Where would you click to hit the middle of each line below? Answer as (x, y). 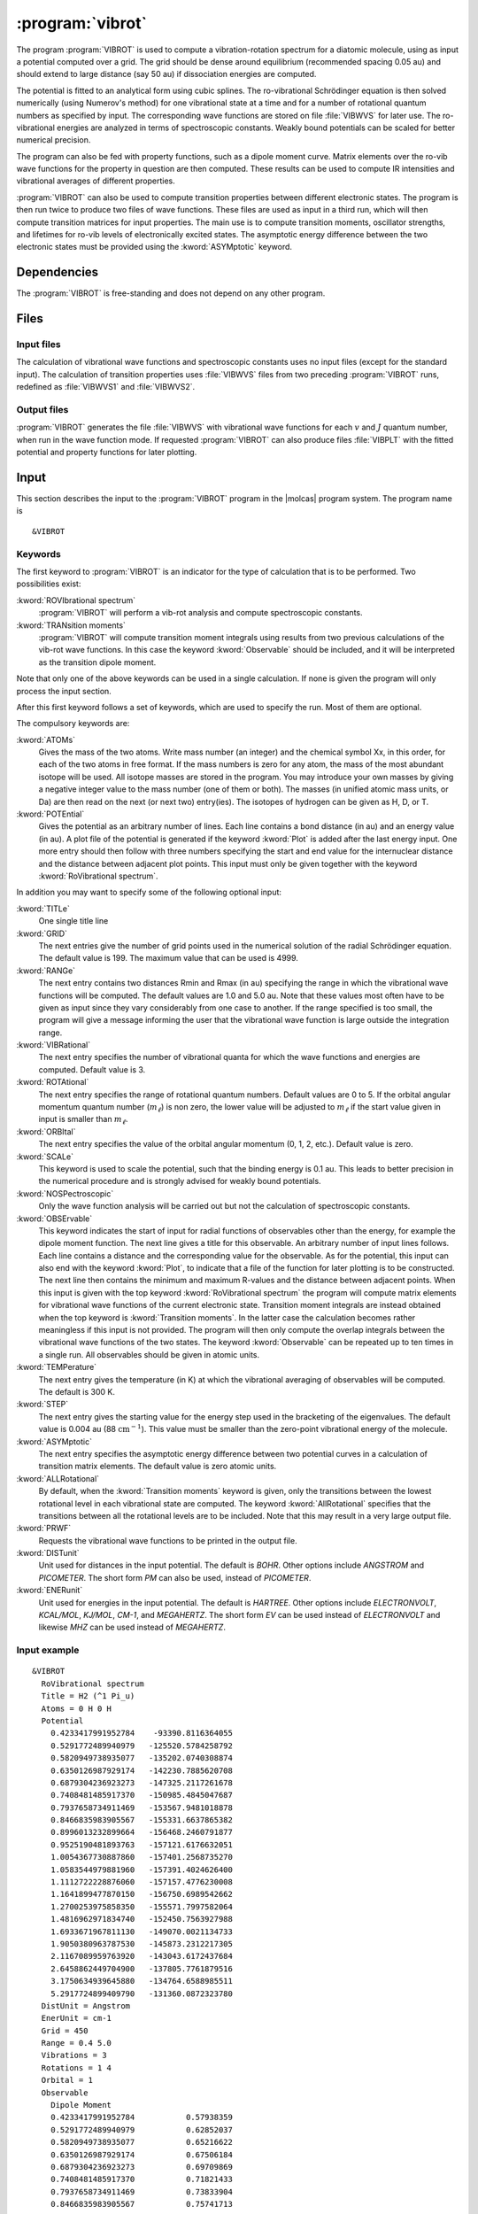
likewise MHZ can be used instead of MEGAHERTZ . (132, 1627)
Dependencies (58, 272)
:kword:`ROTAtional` (53, 1082)
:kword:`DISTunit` (48, 1553)
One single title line (73, 921)
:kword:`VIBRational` (54, 1045)
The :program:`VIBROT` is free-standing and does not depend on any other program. (171, 293)
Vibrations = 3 (74, 2055)
